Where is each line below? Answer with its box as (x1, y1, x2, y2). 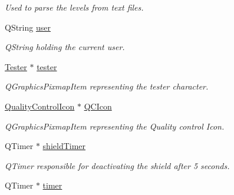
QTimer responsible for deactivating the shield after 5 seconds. (5, 159, 230, 171)
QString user (5, 21, 51, 33)
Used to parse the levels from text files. (5, 1, 144, 13)
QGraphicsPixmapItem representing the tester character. (5, 80, 209, 92)
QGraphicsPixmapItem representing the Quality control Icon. (5, 120, 225, 132)
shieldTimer (42, 140, 86, 152)
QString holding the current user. (5, 41, 125, 53)
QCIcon (84, 100, 112, 112)
